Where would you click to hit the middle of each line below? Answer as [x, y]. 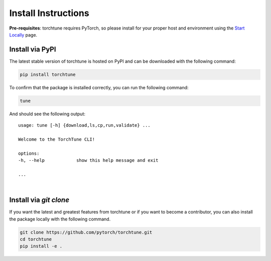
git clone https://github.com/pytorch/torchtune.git [86, 232]
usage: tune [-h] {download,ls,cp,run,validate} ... [84, 125]
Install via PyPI [33, 49]
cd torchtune [36, 239]
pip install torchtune [48, 74]
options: [29, 153]
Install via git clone [39, 200]
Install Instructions [49, 13]
